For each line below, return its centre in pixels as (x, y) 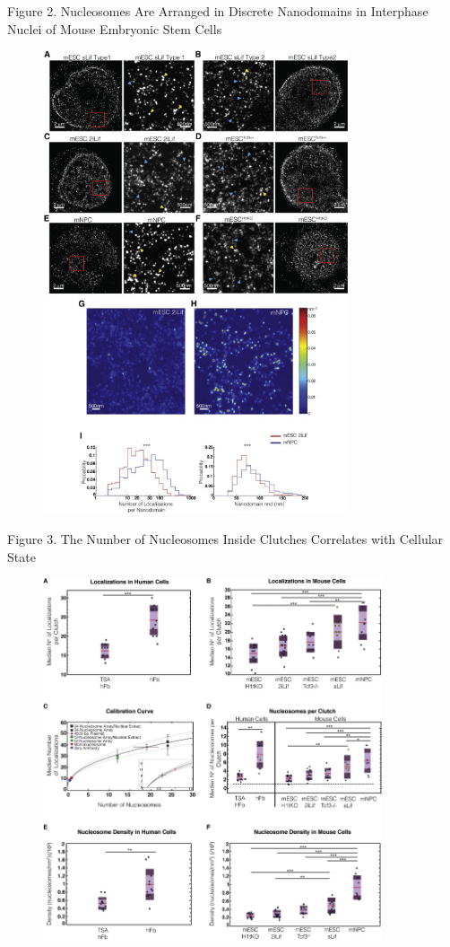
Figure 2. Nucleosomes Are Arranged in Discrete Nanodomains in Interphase (218, 11)
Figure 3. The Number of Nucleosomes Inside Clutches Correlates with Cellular (225, 539)
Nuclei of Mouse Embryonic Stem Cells (115, 28)
